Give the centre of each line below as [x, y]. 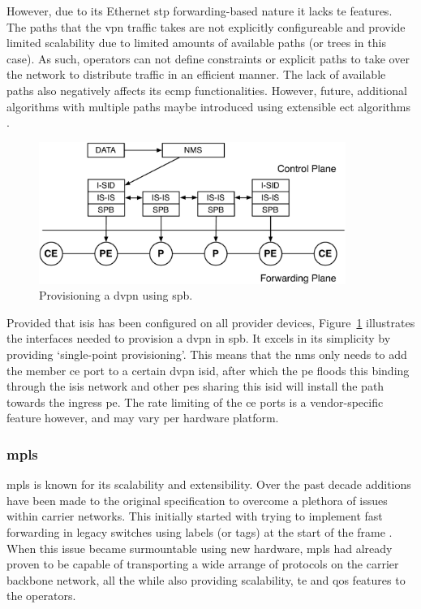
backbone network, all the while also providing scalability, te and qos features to [206, 579]
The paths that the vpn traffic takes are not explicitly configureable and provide [206, 26]
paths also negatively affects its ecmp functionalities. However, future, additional [207, 90]
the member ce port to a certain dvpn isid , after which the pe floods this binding [208, 370]
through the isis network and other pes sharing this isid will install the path [195, 386]
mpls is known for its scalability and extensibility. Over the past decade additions [209, 484]
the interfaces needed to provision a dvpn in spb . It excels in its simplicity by [199, 338]
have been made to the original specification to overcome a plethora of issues [197, 500]
